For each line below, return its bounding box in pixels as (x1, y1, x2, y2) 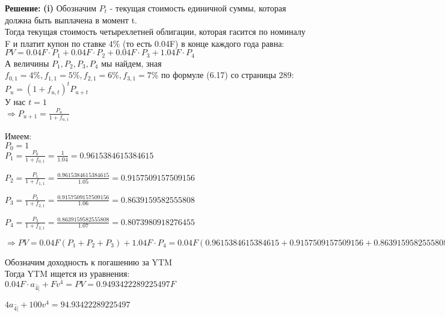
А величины (5, 56, 49, 69)
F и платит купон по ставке (5, 37, 106, 49)
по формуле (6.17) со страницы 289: (161, 68, 294, 81)
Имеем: (5, 129, 32, 142)
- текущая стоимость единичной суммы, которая (109, 2, 286, 14)
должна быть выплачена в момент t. (5, 13, 137, 26)
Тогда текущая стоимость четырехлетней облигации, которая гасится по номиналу (5, 25, 305, 38)
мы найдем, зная (101, 56, 162, 69)
